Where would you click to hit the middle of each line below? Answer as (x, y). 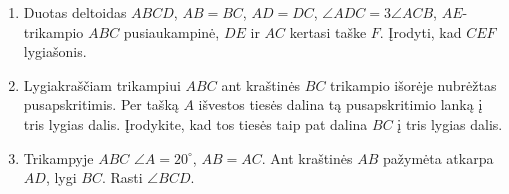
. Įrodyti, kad (420, 31)
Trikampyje (58, 157)
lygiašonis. (55, 51)
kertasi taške (328, 31)
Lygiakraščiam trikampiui (102, 84)
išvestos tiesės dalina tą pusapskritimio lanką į (340, 104)
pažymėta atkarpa (438, 157)
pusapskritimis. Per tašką (101, 104)
